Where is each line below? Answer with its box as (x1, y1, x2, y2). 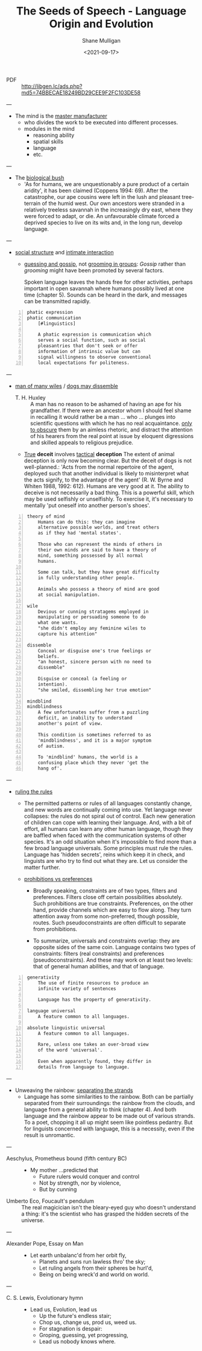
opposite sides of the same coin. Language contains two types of (33, 943, 196, 950)
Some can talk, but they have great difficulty (37, 569, 160, 575)
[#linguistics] (37, 321, 76, 327)
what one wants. (37, 619, 79, 626)
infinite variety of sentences (37, 985, 116, 992)
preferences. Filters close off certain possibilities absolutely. (33, 893, 183, 900)
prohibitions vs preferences (24, 875, 93, 882)
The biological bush (14, 174, 65, 181)
